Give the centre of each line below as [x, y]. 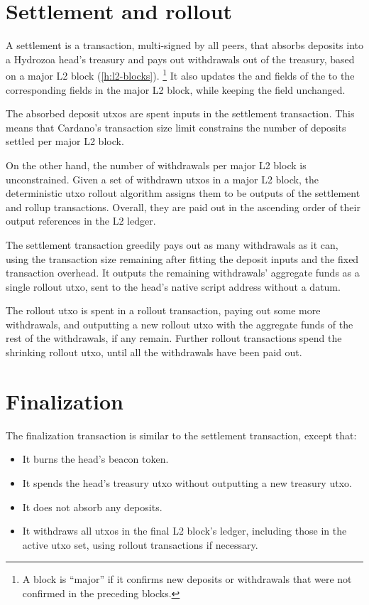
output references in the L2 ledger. [81, 221]
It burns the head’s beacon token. [95, 459]
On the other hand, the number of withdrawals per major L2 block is [156, 165]
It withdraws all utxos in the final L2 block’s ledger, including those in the [184, 531]
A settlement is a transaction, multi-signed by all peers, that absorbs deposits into [185, 45]
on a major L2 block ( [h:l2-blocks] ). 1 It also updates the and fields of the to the [180, 74]
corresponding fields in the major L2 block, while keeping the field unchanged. [176, 89]
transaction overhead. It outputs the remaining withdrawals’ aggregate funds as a [183, 273]
